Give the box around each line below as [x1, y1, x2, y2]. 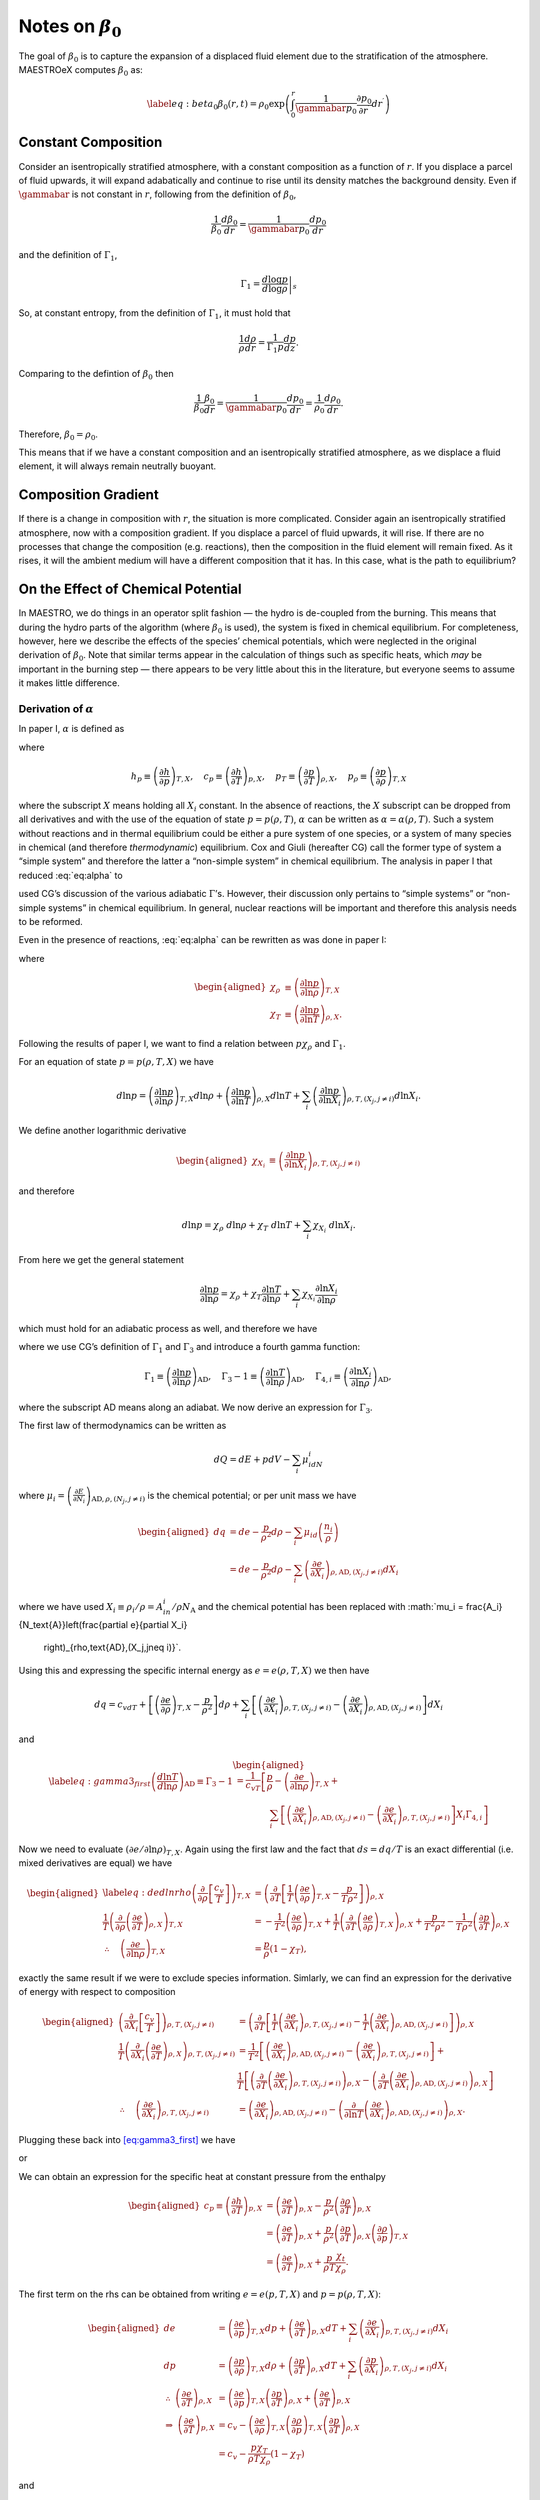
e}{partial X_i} [130, 1618, 188, 1630]
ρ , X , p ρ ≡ [320, 770, 368, 784]
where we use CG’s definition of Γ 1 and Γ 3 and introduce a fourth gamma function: [18, 1340, 360, 1355]
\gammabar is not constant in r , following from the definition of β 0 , [18, 188, 297, 203]
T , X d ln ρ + [179, 1090, 224, 1104]
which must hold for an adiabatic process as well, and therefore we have [18, 1322, 318, 1334]
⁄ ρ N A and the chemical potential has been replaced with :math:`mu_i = [173, 1601, 464, 1615]
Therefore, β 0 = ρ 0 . [18, 428, 99, 442]
